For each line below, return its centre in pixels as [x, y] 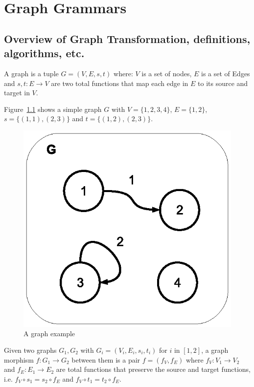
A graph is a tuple [31, 73]
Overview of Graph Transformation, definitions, [127, 38]
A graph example [49, 333]
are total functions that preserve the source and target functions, [153, 369]
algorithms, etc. [44, 53]
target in [17, 93]
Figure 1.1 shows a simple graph [53, 109]
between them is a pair [106, 359]
